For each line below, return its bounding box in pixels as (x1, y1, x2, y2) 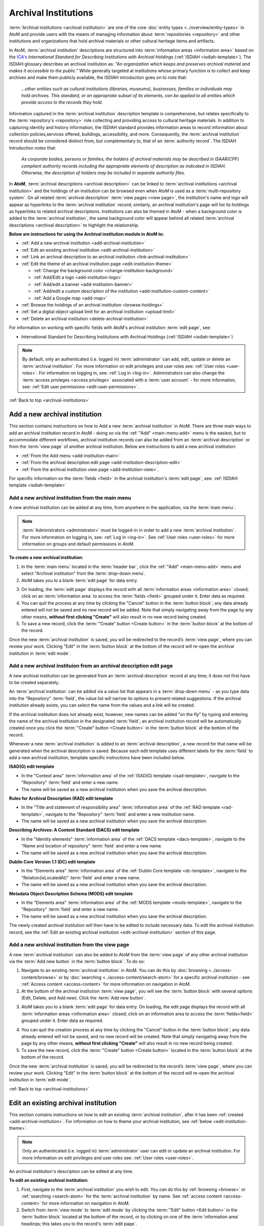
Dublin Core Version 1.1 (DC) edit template (9, 859, 95, 865)
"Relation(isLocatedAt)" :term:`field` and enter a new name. (21, 874, 141, 880)
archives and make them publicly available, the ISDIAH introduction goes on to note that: (9, 75, 187, 80)
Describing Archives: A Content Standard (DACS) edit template (9, 827, 140, 833)
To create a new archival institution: (9, 555, 84, 561)
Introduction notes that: (9, 145, 56, 151)
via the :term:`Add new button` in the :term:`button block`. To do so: (9, 959, 145, 965)
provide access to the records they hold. (21, 100, 103, 105)
